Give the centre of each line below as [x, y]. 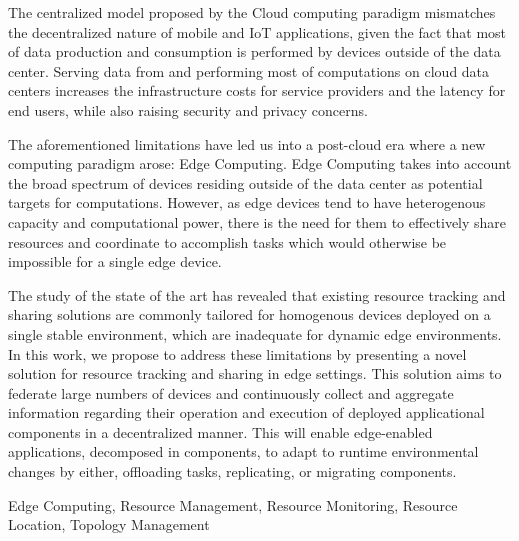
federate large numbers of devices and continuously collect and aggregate [231, 392]
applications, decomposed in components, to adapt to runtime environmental [243, 451]
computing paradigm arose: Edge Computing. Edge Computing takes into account [260, 163]
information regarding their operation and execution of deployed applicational [246, 412]
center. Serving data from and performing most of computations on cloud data [249, 70]
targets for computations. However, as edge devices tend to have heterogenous [247, 202]
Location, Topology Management [109, 524]
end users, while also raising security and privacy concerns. [188, 109]
